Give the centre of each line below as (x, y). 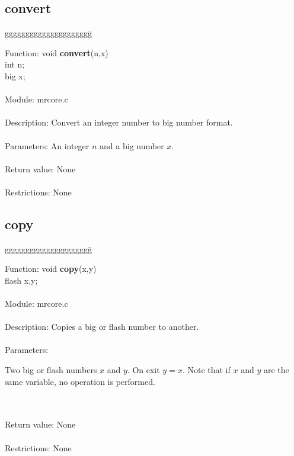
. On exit (143, 370)
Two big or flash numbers (51, 370)
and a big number (132, 145)
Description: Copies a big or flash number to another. (102, 327)
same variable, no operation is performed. (80, 381)
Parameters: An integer (47, 145)
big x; (15, 76)
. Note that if (206, 370)
